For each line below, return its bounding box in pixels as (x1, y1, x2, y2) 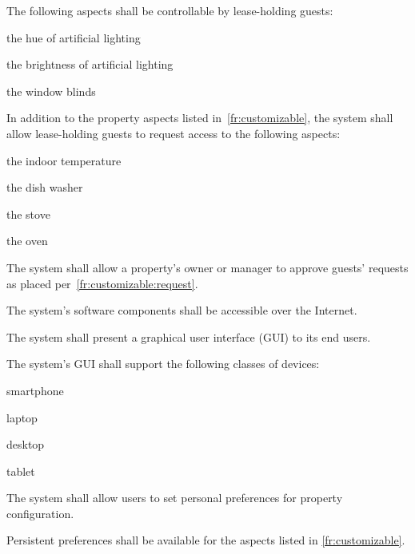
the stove (6, 205, 50, 222)
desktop (6, 436, 45, 453)
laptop (6, 409, 38, 425)
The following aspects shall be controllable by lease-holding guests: (6, 2, 333, 18)
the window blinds (6, 82, 96, 99)
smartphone (6, 382, 64, 398)
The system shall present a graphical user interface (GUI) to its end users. (6, 328, 371, 345)
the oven (6, 232, 48, 249)
